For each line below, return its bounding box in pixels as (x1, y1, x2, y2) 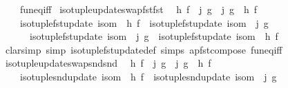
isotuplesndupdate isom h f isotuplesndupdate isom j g (19, 69, 277, 83)
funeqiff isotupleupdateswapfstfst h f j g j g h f (19, 2, 257, 16)
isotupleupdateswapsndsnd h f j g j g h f (5, 56, 211, 70)
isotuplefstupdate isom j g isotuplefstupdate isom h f (29, 29, 278, 43)
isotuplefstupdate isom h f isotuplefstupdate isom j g (19, 15, 269, 30)
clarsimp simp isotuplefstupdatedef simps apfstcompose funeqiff (5, 42, 282, 56)
